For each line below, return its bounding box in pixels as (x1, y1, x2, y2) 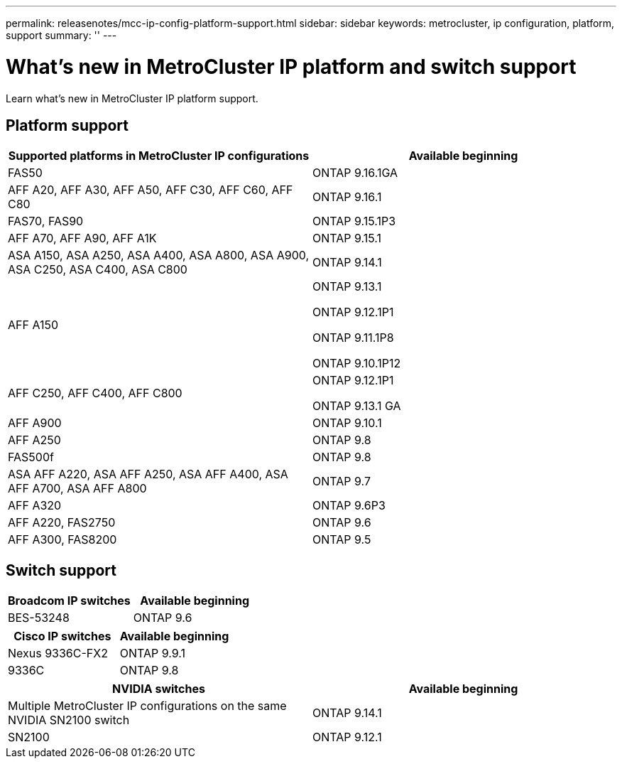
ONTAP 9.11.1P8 (312, 330, 394, 345)
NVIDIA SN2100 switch (8, 713, 130, 728)
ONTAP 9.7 (312, 474, 371, 489)
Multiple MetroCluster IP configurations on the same (8, 699, 287, 714)
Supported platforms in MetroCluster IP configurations (8, 149, 310, 163)
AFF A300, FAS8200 (8, 532, 117, 547)
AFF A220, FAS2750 (8, 515, 116, 530)
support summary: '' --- (6, 29, 117, 41)
